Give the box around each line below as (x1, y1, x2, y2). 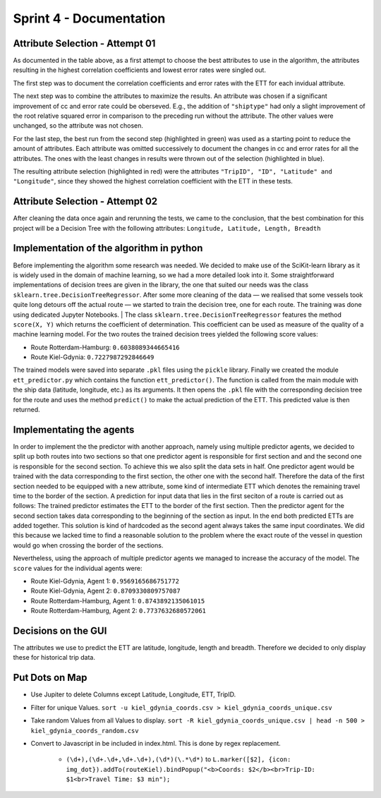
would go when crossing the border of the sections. (13, 540, 164, 550)
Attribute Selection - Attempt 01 (13, 37, 156, 49)
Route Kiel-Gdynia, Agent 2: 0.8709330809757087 (30, 586, 181, 596)
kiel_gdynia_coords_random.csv (30, 727, 139, 734)
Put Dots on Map (13, 672, 87, 684)
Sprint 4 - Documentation (13, 11, 166, 26)
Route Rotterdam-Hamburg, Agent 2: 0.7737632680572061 (30, 607, 206, 615)
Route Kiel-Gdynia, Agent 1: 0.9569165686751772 (30, 577, 180, 586)
